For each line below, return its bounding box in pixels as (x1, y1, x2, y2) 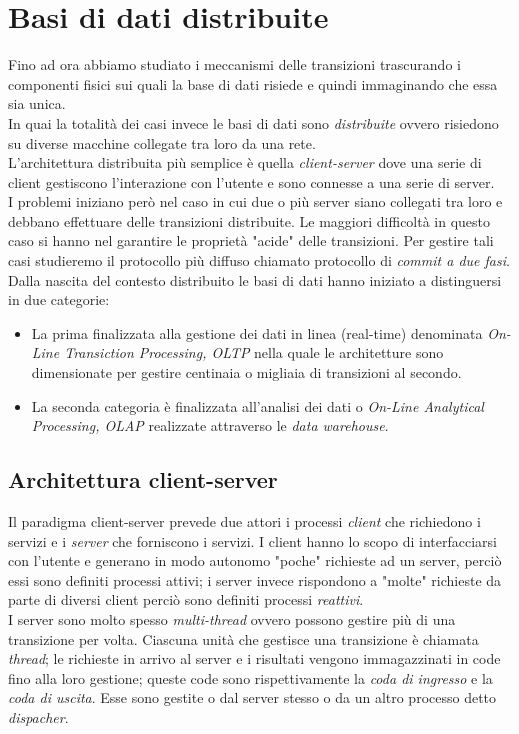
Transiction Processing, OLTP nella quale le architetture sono (64, 342, 444, 363)
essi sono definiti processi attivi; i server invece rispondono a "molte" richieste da (8, 569, 502, 590)
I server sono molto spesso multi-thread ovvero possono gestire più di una (8, 608, 456, 629)
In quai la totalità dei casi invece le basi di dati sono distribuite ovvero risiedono (8, 112, 499, 133)
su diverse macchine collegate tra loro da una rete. (8, 132, 316, 153)
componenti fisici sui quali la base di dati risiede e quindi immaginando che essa (8, 73, 498, 94)
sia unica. (8, 93, 66, 114)
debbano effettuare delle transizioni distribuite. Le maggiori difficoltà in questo (8, 210, 491, 231)
